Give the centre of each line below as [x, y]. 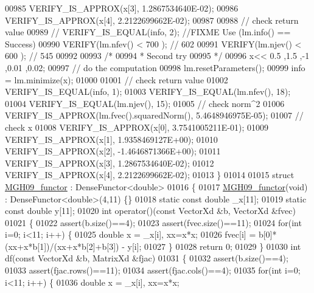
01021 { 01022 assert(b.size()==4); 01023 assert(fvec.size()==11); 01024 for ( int [153, 222]
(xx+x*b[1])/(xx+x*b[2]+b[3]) [62, 246]
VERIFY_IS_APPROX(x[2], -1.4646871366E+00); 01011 [113, 151]
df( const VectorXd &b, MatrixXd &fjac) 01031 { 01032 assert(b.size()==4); [147, 258]
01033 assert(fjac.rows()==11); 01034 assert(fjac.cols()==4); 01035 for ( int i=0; [153, 270]
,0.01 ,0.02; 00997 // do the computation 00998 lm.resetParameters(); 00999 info [155, 67]
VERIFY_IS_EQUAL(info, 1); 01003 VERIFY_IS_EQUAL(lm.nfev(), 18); [148, 91]
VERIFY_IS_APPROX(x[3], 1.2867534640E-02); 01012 [110, 163]
